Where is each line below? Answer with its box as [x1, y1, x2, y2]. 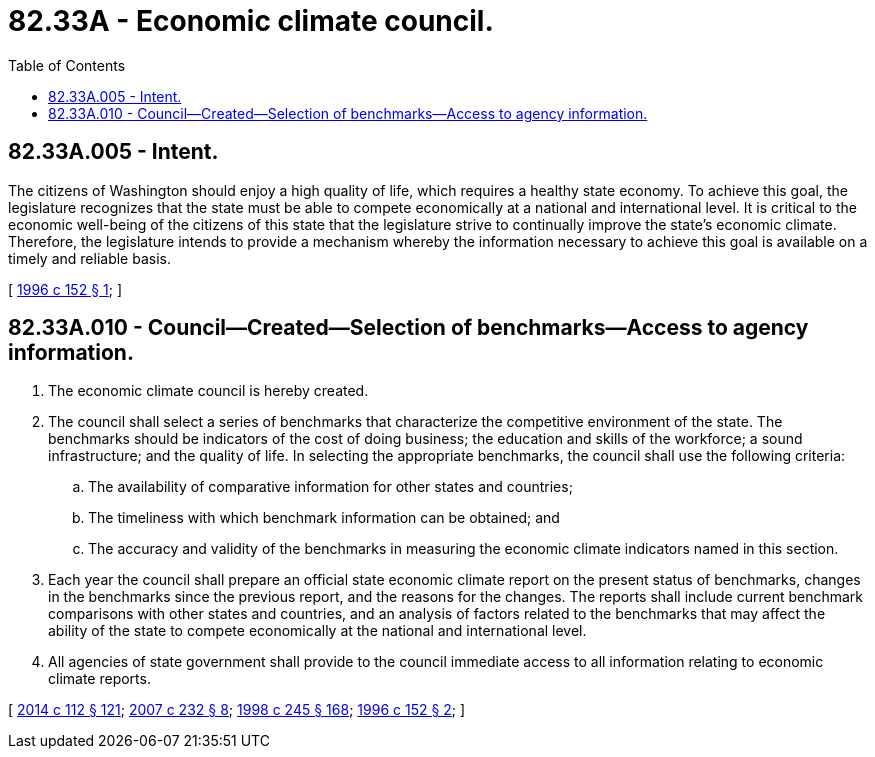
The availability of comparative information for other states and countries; [88, 478, 573, 496]
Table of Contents [8, 56, 126, 74]
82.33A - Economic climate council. [8, 4, 494, 38]
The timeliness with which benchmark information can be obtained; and [88, 509, 560, 527]
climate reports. [48, 670, 151, 688]
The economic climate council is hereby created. [48, 382, 369, 400]
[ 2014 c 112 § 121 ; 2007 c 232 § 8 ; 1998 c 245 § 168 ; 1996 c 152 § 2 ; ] [8, 701, 466, 719]
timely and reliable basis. [8, 249, 171, 267]
